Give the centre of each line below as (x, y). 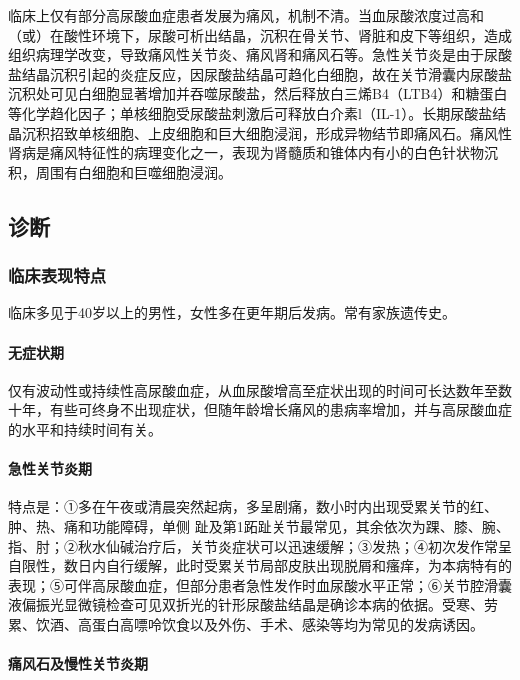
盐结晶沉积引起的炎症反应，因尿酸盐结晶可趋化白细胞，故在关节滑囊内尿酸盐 (260, 73)
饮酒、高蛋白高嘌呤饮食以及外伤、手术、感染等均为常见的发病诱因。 (259, 623)
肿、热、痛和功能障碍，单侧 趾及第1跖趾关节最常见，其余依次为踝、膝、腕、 (259, 525)
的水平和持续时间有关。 (85, 428)
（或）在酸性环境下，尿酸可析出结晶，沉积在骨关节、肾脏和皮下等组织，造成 (260, 34)
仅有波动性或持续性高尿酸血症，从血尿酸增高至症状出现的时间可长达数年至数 (260, 389)
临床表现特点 (57, 275)
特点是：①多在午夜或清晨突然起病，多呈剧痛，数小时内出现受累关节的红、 (253, 506)
